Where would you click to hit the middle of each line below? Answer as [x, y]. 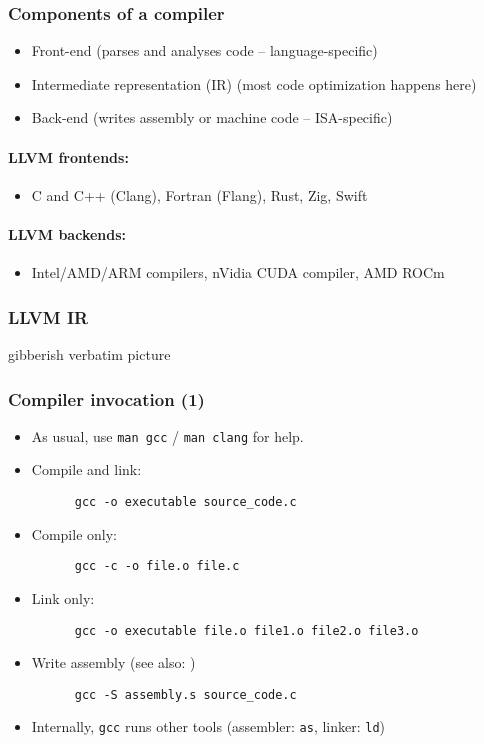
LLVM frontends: [68, 156]
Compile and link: [86, 469]
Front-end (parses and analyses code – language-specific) [204, 50]
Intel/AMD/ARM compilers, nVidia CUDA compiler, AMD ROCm [238, 272]
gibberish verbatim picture [89, 354]
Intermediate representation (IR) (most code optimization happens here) [254, 83]
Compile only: [74, 533]
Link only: [63, 597]
